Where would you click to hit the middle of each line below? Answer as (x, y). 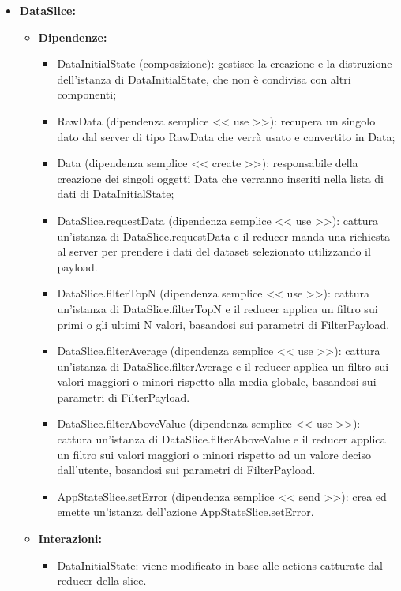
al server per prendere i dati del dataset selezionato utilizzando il (214, 251)
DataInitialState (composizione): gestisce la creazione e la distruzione (225, 64)
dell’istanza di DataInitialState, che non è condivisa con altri (204, 79)
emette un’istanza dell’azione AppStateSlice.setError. (186, 512)
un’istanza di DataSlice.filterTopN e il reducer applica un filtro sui (217, 308)
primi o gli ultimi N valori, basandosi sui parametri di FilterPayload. (223, 324)
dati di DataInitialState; (116, 194)
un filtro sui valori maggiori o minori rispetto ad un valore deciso (214, 454)
